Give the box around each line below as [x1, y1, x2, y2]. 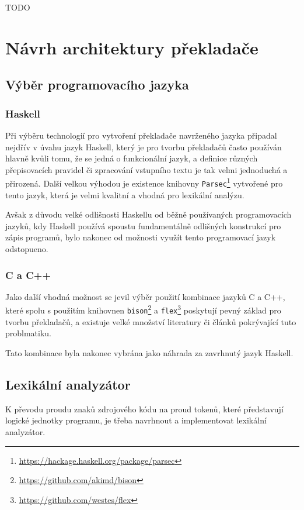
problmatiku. [5, 327, 52, 339]
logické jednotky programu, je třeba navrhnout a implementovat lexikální [5, 414, 267, 426]
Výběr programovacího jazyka [5, 75, 189, 94]
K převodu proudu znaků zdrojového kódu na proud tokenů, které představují [5, 402, 284, 415]
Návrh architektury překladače [5, 35, 258, 59]
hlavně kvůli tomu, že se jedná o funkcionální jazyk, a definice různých [5, 152, 258, 164]
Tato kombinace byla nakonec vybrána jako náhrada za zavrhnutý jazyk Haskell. [5, 346, 293, 359]
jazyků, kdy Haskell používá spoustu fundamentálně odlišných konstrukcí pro [5, 219, 281, 232]
